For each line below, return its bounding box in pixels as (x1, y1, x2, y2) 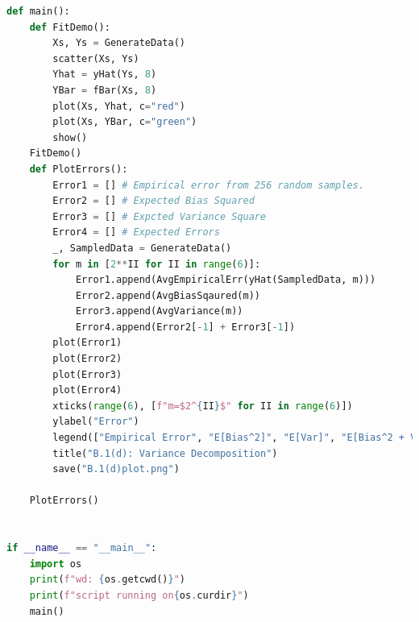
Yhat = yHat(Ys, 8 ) (52, 68, 157, 81)
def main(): (6, 6, 70, 17)
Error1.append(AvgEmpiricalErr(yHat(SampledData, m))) (75, 274, 376, 286)
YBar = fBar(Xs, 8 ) (52, 84, 157, 96)
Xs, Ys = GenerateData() (52, 37, 185, 49)
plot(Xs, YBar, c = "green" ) (52, 116, 197, 128)
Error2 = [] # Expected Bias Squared (52, 195, 255, 207)
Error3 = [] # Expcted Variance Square (52, 210, 267, 222)
